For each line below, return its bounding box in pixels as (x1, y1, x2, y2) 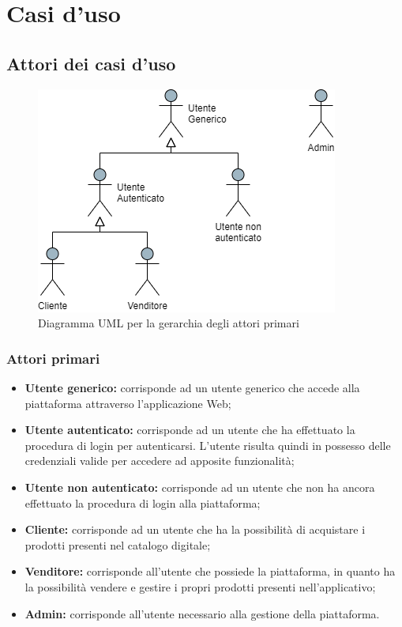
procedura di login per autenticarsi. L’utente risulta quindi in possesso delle (24, 436, 391, 453)
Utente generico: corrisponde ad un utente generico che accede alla (24, 379, 360, 395)
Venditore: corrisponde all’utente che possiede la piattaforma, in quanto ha (24, 563, 396, 580)
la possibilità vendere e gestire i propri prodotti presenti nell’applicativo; (24, 578, 376, 595)
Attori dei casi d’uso (6, 51, 176, 75)
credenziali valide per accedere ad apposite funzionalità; (24, 452, 295, 469)
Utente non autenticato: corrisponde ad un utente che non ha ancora (24, 478, 375, 495)
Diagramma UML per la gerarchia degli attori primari (38, 315, 299, 331)
